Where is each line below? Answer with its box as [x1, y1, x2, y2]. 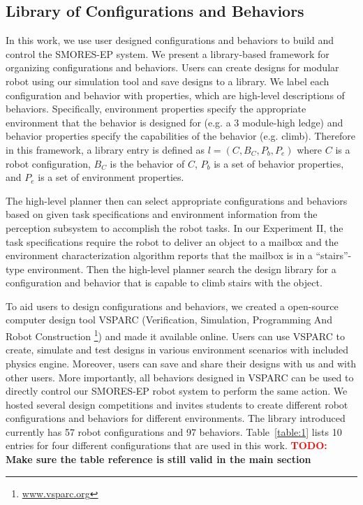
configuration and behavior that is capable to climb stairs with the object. [6, 275, 323, 290]
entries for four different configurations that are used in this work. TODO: [6, 438, 327, 453]
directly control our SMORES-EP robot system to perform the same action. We [6, 383, 348, 398]
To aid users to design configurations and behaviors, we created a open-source [6, 298, 339, 313]
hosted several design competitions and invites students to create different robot [6, 397, 348, 411]
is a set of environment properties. [38, 170, 184, 184]
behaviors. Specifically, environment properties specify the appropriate [6, 101, 306, 116]
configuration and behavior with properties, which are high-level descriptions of [6, 87, 345, 102]
